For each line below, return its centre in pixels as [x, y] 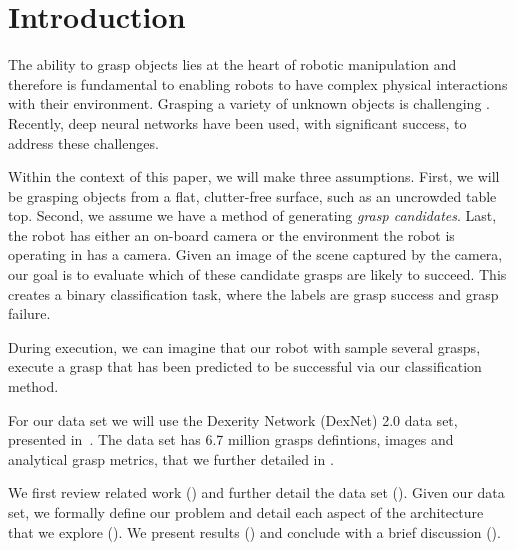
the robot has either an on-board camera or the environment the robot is [231, 234]
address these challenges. [83, 142]
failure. [29, 313]
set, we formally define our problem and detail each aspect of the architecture [246, 512]
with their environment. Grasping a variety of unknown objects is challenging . [249, 103]
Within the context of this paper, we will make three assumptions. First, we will [254, 176]
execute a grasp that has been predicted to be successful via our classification [245, 366]
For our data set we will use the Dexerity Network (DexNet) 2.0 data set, [233, 419]
